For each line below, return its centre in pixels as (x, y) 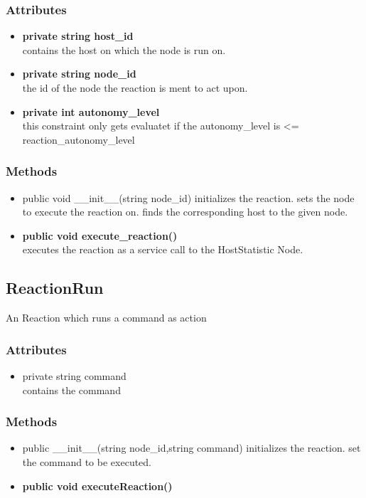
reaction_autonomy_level (79, 139)
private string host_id (78, 36)
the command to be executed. (87, 461)
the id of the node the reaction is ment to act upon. (135, 88)
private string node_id (79, 74)
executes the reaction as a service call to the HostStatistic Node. (163, 249)
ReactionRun (55, 288)
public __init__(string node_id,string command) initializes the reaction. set (192, 448)
